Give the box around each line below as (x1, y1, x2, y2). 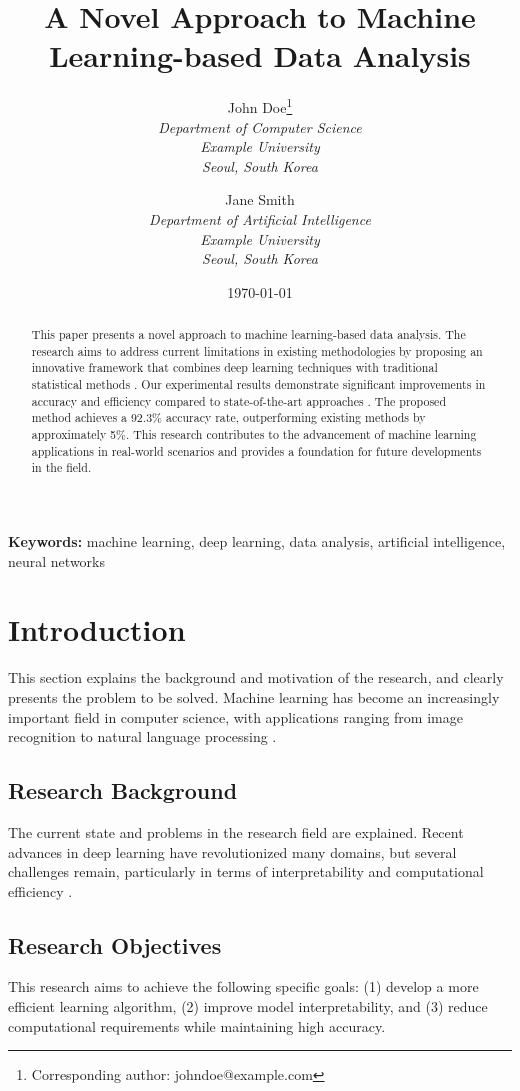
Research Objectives (8, 929, 222, 960)
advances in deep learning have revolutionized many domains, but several (8, 841, 457, 862)
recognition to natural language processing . (8, 726, 277, 747)
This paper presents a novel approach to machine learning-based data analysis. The (31, 326, 466, 343)
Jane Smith (225, 189, 295, 210)
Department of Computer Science (158, 116, 362, 137)
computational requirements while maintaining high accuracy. (8, 1015, 386, 1036)
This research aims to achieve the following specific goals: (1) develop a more (8, 976, 479, 997)
